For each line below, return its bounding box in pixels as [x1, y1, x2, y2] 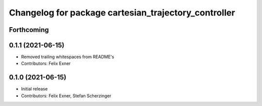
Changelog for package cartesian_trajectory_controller [9, 7, 235, 18]
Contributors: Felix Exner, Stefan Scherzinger [21, 92, 112, 99]
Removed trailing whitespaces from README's [21, 54, 115, 60]
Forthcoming [9, 26, 49, 34]
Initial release [21, 86, 48, 92]
